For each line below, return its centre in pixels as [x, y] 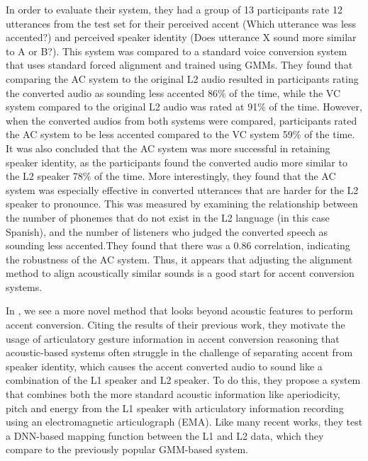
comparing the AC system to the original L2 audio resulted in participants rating [182, 78]
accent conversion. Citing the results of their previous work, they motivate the [175, 325]
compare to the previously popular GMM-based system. [127, 449]
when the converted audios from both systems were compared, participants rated [182, 120]
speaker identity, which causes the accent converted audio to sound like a [164, 366]
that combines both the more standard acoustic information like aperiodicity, [173, 394]
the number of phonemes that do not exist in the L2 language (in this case [168, 217]
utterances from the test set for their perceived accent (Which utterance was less [181, 23]
